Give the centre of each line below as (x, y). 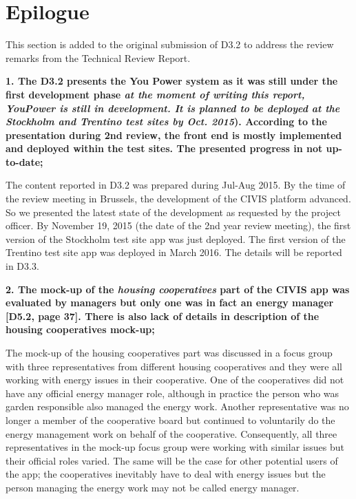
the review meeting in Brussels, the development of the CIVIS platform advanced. (178, 199)
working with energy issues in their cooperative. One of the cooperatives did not (175, 380)
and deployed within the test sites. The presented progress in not (164, 148)
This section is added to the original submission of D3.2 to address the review (170, 44)
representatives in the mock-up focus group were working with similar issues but (175, 447)
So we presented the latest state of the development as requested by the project (173, 212)
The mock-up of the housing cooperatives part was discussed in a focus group (169, 352)
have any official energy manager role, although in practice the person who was (172, 393)
